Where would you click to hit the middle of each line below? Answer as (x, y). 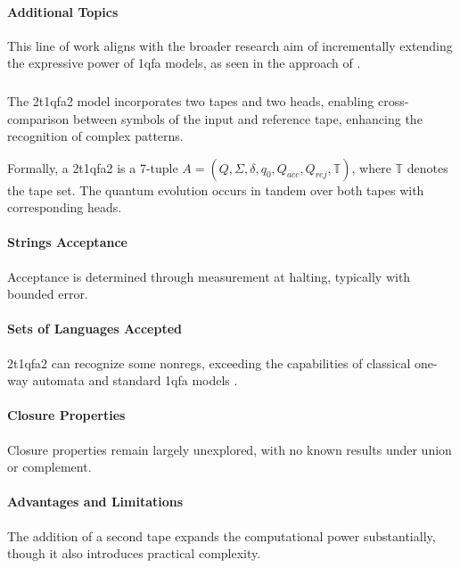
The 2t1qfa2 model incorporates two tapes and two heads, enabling (191, 100)
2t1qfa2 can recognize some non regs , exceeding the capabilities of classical (209, 362)
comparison (38, 118)
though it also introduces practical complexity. (134, 553)
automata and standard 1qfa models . (135, 380)
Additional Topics (63, 11)
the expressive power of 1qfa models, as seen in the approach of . (184, 63)
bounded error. (48, 294)
